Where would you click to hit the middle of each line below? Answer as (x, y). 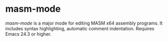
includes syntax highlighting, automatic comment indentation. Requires (80, 28)
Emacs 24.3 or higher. (28, 34)
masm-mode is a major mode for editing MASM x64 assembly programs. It (84, 23)
